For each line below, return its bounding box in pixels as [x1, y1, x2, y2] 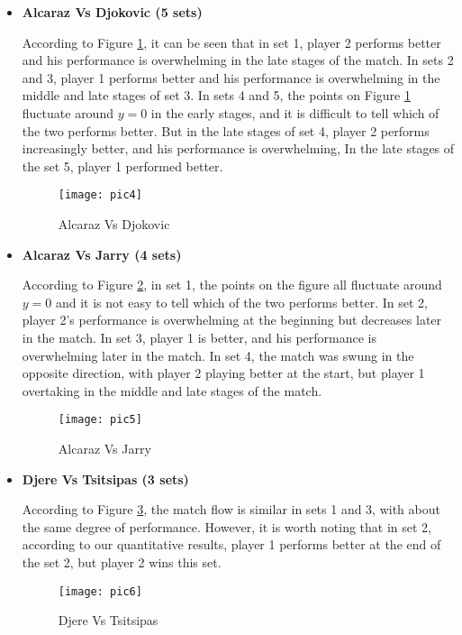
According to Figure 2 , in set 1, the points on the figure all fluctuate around [22, 275, 442, 294]
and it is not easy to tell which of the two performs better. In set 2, [55, 292, 428, 311]
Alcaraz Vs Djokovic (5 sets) [22, 3, 203, 21]
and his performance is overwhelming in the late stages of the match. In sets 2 [22, 51, 454, 69]
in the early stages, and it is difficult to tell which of [150, 103, 439, 122]
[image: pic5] [58, 413, 142, 427]
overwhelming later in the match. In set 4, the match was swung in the [22, 345, 414, 364]
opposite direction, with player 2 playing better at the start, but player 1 [22, 364, 425, 382]
